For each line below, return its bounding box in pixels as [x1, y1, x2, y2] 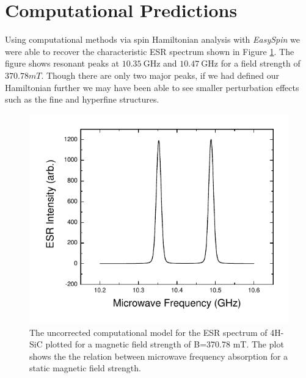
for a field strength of [220, 57, 301, 70]
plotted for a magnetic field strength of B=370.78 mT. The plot [45, 338, 284, 351]
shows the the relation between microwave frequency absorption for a [29, 349, 288, 362]
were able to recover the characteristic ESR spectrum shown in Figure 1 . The [5, 45, 294, 57]
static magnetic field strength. [29, 362, 141, 374]
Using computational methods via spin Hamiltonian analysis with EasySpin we [5, 33, 301, 46]
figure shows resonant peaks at [5, 57, 120, 70]
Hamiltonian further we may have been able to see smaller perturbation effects [5, 81, 299, 93]
